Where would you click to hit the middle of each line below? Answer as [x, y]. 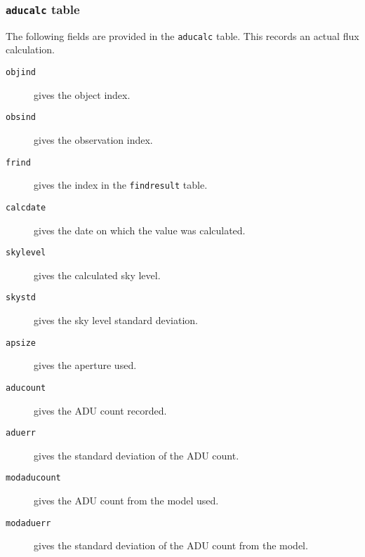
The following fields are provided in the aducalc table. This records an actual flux [182, 35]
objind [21, 73]
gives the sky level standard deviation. [116, 320]
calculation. [31, 49]
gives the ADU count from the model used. [126, 500]
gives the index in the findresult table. [121, 185]
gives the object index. [82, 94]
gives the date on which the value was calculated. [140, 230]
